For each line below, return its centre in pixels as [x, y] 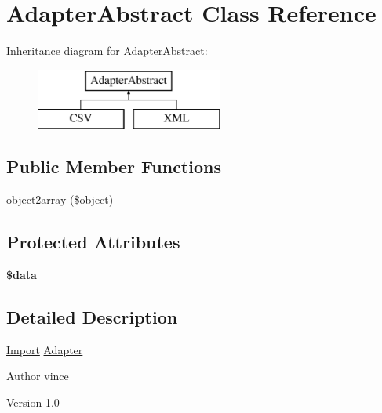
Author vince [38, 376]
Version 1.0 [33, 402]
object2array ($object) [60, 199]
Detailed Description [92, 316]
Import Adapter [45, 349]
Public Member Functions [114, 167]
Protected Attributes [93, 242]
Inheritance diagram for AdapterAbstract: [107, 51]
